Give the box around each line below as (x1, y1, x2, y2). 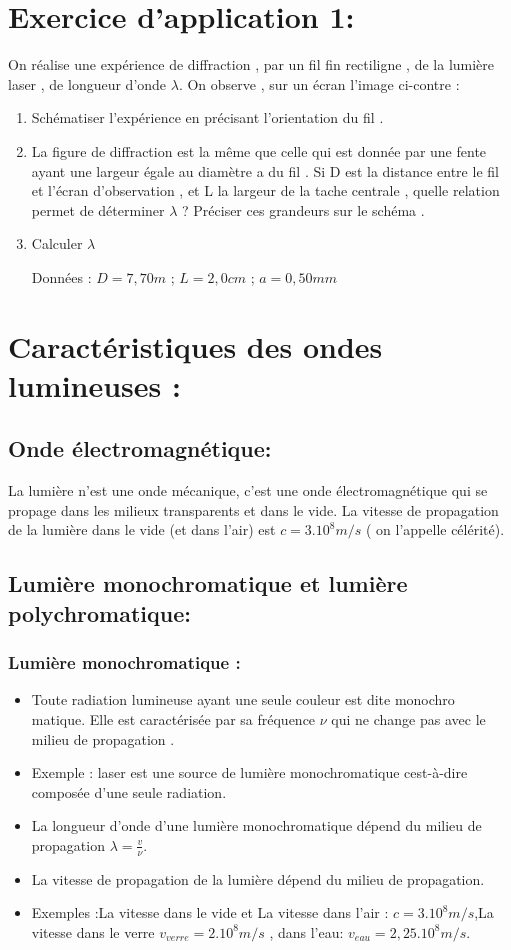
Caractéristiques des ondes (8, 325, 383, 366)
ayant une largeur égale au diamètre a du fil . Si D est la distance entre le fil (31, 160, 499, 181)
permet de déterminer (31, 199, 165, 220)
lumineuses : (8, 364, 181, 405)
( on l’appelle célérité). (365, 519, 505, 540)
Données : (31, 266, 92, 287)
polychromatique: (8, 597, 191, 628)
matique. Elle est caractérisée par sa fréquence (31, 709, 316, 729)
